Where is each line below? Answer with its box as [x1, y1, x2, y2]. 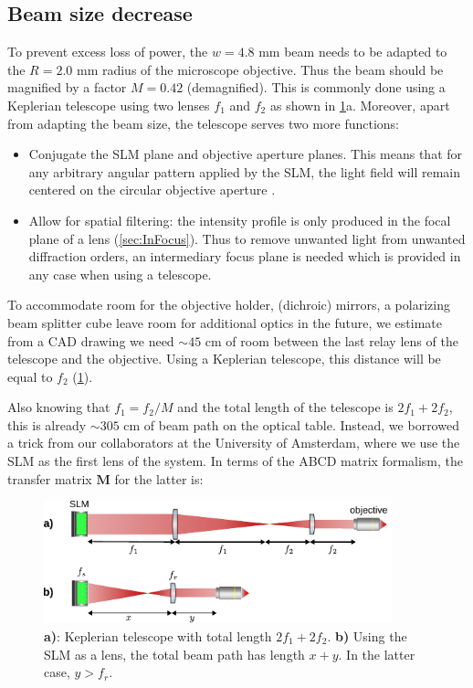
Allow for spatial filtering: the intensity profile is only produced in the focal [28, 210, 451, 229]
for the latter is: [114, 469, 204, 488]
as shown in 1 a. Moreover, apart [269, 95, 450, 114]
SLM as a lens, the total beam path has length [44, 644, 305, 663]
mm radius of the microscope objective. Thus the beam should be [76, 59, 444, 79]
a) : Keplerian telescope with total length [44, 626, 272, 645]
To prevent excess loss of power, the [7, 42, 208, 61]
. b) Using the [327, 626, 407, 645]
